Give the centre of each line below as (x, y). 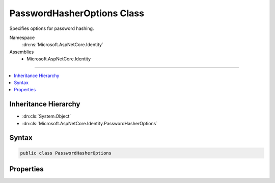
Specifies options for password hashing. (52, 28)
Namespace (22, 38)
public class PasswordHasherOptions (66, 153)
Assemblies (22, 52)
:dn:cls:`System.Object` (47, 116)
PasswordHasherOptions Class (77, 13)
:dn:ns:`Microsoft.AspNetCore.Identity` (63, 45)
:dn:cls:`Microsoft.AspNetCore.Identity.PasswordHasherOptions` (90, 123)
